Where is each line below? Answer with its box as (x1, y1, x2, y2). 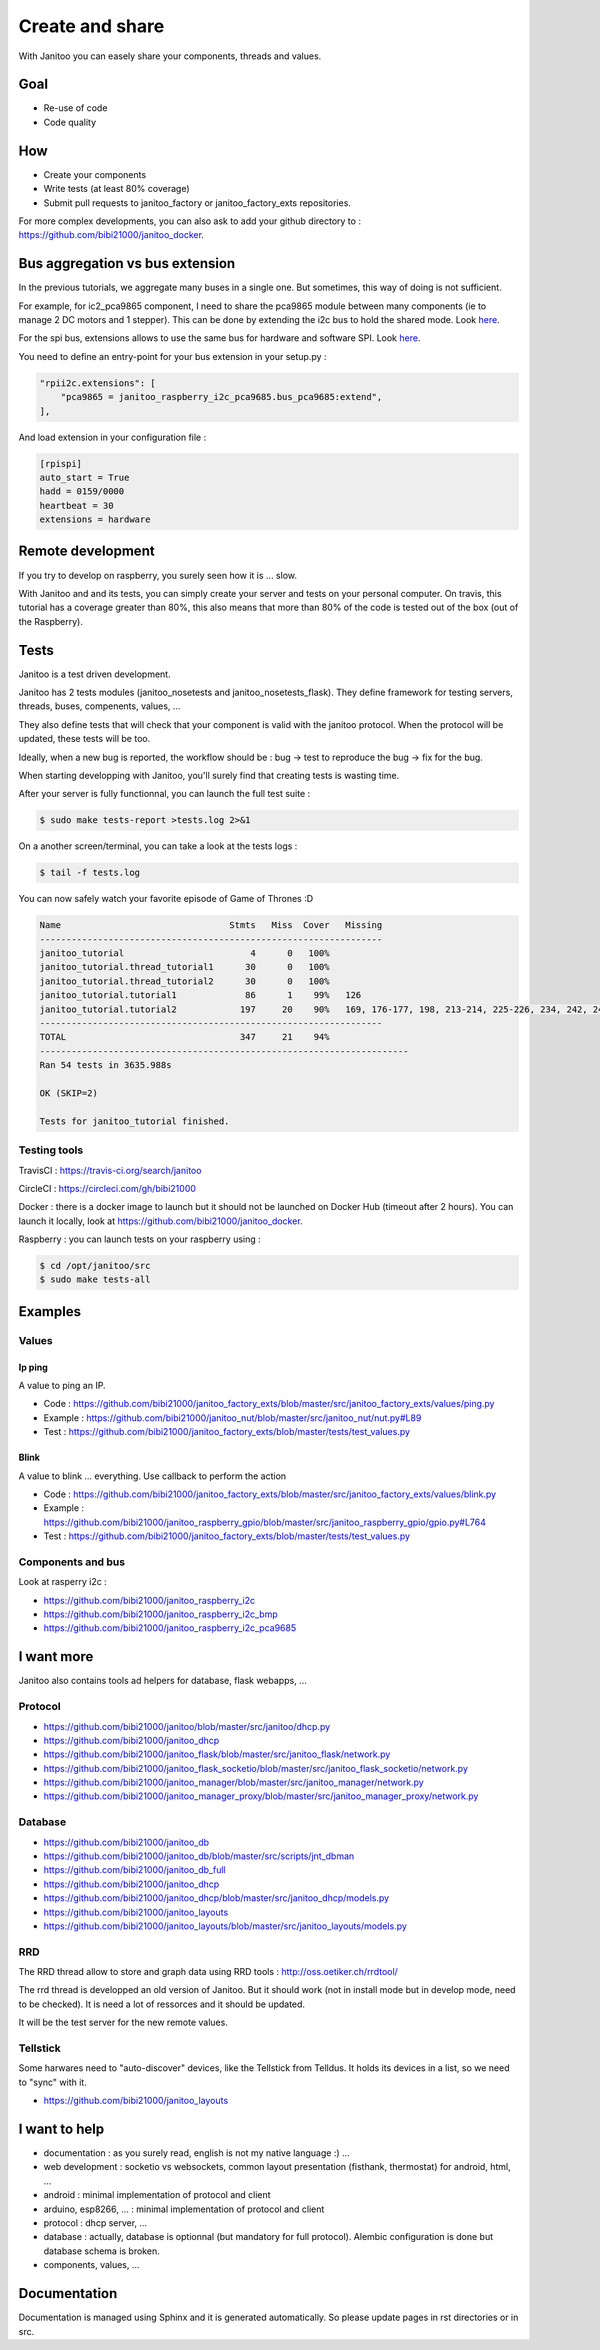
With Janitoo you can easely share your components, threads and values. (18, 50, 322, 62)
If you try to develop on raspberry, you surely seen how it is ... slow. (18, 569, 297, 581)
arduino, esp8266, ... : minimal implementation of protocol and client (43, 2203, 325, 2215)
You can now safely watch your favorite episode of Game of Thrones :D (18, 893, 314, 905)
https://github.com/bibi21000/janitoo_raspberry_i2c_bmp (43, 1608, 279, 1620)
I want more (18, 1648, 94, 1665)
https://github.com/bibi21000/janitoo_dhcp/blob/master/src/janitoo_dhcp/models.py (43, 1892, 390, 1904)
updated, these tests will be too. (18, 733, 151, 745)
